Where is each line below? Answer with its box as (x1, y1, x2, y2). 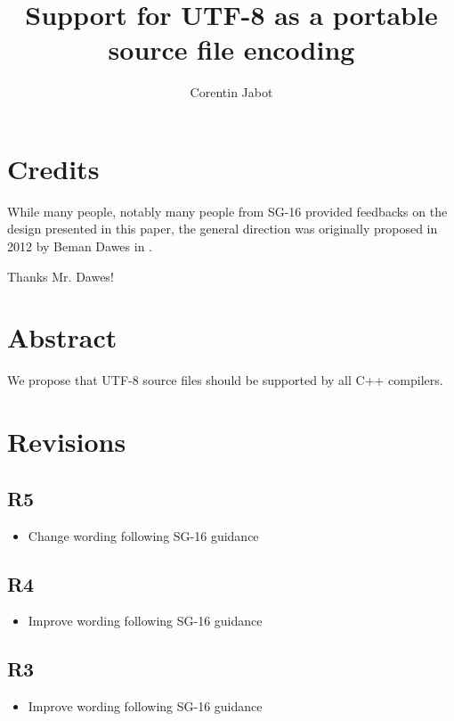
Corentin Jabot (190, 83, 273, 102)
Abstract (7, 319, 118, 356)
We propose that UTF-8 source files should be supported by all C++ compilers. (7, 371, 443, 389)
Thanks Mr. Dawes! (7, 266, 114, 285)
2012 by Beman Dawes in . (7, 237, 152, 256)
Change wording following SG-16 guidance (28, 526, 259, 545)
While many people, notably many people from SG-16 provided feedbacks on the (7, 201, 448, 220)
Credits (7, 150, 100, 186)
